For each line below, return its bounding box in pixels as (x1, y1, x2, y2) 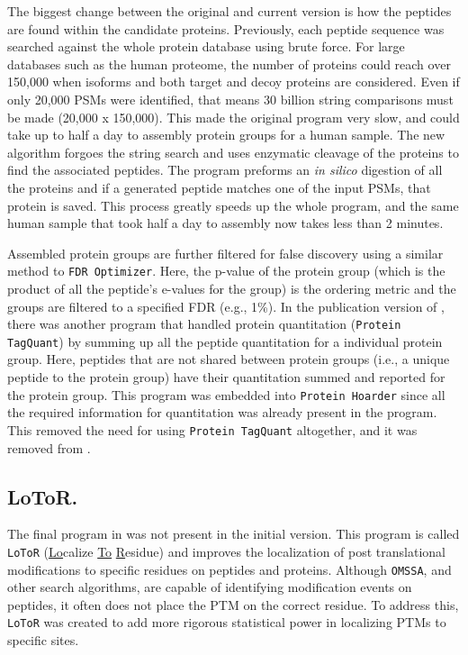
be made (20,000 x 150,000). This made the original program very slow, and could (7, 107, 460, 126)
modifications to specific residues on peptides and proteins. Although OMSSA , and (7, 559, 452, 578)
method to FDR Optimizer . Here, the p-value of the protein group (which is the (7, 261, 445, 280)
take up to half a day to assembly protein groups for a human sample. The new (7, 125, 445, 144)
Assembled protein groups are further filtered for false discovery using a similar (7, 243, 444, 262)
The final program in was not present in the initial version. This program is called (7, 524, 460, 543)
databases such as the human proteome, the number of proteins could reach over (7, 54, 451, 73)
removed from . (7, 438, 91, 457)
